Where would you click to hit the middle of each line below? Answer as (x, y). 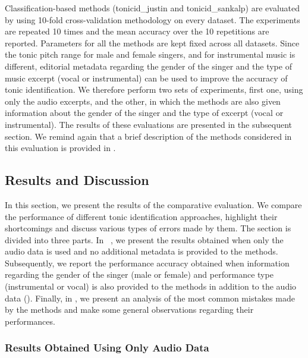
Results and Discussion (77, 180)
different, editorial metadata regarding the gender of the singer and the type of (148, 66)
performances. (30, 321)
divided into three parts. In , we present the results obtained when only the (144, 239)
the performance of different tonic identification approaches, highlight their (141, 216)
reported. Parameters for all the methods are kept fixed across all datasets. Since (152, 43)
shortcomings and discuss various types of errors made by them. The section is (148, 228)
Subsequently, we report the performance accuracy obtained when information (147, 263)
